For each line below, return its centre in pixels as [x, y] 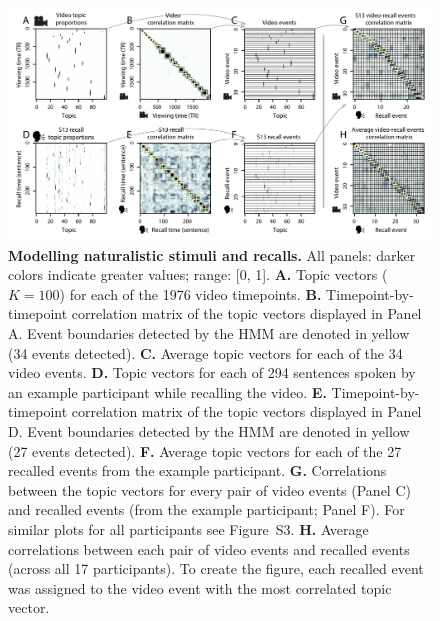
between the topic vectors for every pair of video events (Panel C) [209, 489]
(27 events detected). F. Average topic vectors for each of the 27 [205, 450]
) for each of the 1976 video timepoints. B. [190, 293]
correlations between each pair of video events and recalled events [209, 548]
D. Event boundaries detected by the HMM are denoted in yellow [209, 431]
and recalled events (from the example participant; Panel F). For [206, 509]
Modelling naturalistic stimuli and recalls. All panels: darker [212, 254]
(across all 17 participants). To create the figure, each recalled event [216, 568]
